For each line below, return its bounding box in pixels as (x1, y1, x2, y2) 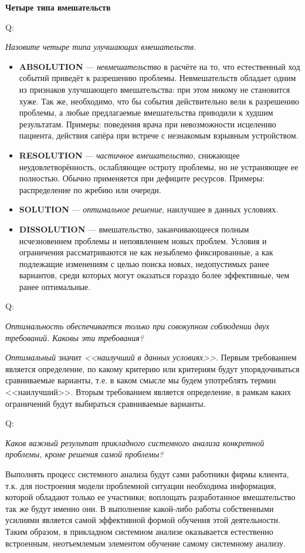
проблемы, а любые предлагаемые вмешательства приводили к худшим (19, 106, 273, 119)
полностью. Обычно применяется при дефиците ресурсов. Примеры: (19, 172, 265, 184)
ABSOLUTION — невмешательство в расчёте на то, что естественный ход (19, 60, 300, 72)
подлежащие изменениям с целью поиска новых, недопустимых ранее (19, 257, 269, 269)
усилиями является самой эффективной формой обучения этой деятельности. (5, 514, 280, 526)
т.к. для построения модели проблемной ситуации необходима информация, (5, 479, 276, 491)
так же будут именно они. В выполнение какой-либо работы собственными (5, 502, 274, 514)
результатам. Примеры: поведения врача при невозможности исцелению (19, 117, 276, 130)
